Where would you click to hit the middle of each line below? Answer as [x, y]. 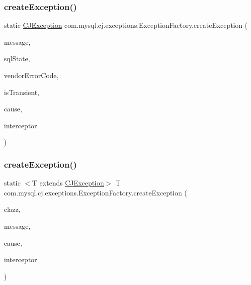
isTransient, [22, 92]
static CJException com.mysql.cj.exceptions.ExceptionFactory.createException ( [126, 25]
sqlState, [17, 58]
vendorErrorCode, [31, 75]
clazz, [12, 209]
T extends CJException [68, 183]
